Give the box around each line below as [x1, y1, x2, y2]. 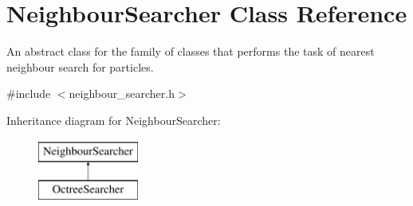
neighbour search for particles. [6, 58, 154, 75]
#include [6, 85, 51, 102]
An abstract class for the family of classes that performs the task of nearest [6, 43, 375, 60]
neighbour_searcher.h [69, 85, 175, 102]
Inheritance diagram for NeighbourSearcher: [6, 111, 221, 128]
